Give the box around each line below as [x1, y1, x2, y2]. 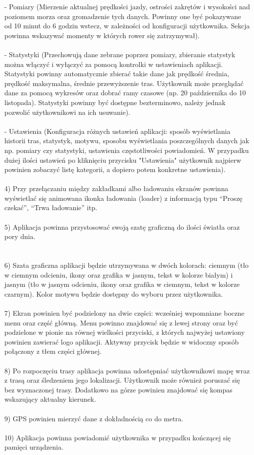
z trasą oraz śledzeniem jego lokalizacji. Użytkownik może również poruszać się [4, 375, 240, 385]
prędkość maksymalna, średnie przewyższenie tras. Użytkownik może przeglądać [4, 78, 244, 88]
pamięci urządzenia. [4, 442, 63, 452]
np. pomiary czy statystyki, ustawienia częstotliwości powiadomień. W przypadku [4, 145, 249, 155]
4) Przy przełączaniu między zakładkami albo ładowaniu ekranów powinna [4, 183, 229, 194]
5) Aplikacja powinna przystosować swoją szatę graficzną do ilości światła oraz [4, 221, 240, 232]
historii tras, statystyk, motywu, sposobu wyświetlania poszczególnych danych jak [4, 135, 249, 146]
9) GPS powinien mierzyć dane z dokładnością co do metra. [4, 413, 184, 423]
